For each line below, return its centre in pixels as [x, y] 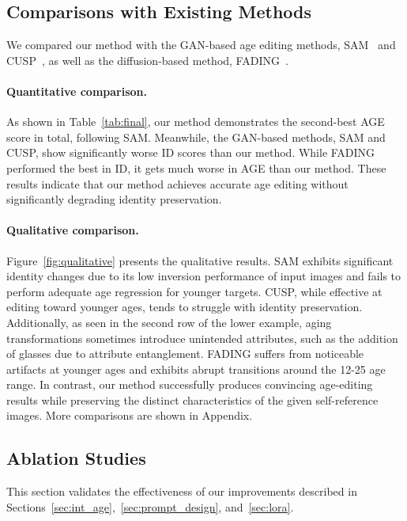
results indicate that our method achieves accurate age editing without [177, 183]
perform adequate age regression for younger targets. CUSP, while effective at [194, 291]
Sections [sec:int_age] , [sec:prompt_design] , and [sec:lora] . [150, 506]
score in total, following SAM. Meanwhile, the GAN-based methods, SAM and [196, 137]
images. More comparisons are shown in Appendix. [130, 415]
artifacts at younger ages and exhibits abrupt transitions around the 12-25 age [196, 369]
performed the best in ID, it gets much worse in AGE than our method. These [196, 167]
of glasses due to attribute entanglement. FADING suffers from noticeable [185, 354]
